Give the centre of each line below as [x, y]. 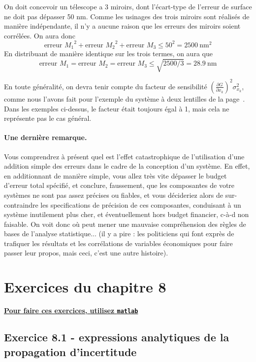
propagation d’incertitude [70, 351]
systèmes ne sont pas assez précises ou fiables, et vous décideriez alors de [114, 195]
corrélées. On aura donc [40, 35]
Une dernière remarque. [46, 137]
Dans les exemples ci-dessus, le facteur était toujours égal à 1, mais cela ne [117, 108]
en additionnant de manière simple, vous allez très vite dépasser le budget [115, 175]
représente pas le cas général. [48, 118]
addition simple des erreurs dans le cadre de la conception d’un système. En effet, [127, 166]
